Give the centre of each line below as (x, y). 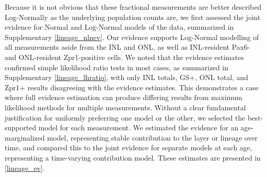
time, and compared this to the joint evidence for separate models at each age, (128, 147)
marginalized (25, 137)
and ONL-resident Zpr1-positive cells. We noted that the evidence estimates (124, 57)
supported (21, 127)
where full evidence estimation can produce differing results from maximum (124, 97)
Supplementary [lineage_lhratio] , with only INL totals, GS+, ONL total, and (127, 77)
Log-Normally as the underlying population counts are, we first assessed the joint (133, 17)
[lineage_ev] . (25, 168)
